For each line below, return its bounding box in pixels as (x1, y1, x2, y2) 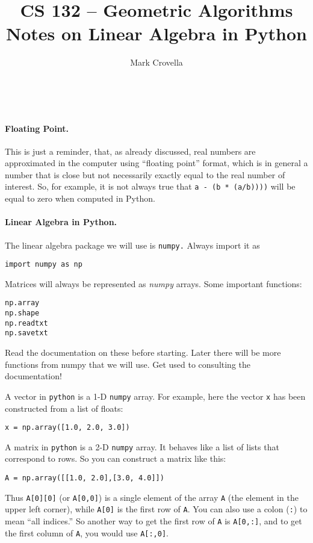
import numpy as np (5, 260, 82, 269)
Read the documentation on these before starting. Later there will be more (5, 346, 281, 359)
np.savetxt (5, 329, 48, 338)
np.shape (5, 309, 40, 318)
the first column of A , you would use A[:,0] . (5, 526, 169, 539)
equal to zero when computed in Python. (5, 192, 155, 205)
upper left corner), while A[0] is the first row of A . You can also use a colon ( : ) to (5, 503, 308, 515)
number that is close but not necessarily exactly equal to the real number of (5, 168, 285, 181)
